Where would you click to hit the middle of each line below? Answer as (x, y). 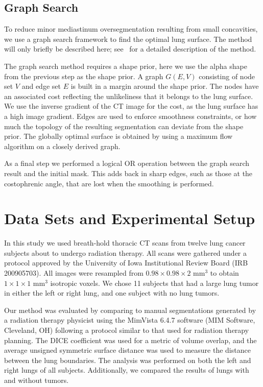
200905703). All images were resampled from (74, 273)
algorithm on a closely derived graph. (62, 146)
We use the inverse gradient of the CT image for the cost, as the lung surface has (131, 106)
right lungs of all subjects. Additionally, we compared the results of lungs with (127, 370)
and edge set (41, 86)
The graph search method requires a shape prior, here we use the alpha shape (126, 66)
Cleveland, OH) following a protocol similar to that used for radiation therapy (127, 330)
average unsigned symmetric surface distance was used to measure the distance (127, 350)
